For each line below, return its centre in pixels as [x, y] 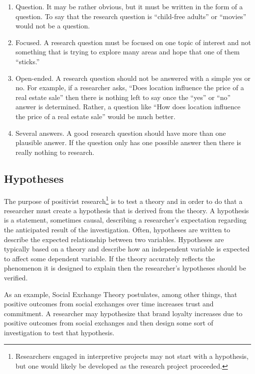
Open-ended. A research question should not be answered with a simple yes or [133, 78]
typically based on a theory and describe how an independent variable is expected [127, 249]
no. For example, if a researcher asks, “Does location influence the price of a [130, 87]
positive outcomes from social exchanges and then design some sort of [109, 323]
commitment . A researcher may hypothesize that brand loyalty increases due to [123, 313]
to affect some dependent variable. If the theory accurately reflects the [110, 258]
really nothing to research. [55, 152]
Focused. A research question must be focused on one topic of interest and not [133, 42]
